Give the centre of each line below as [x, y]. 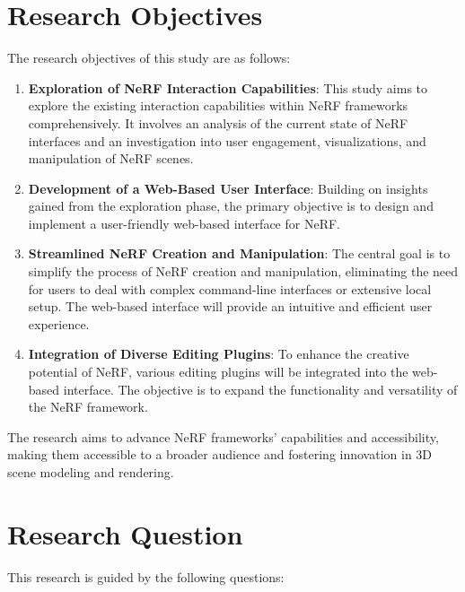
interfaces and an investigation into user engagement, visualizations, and [227, 140]
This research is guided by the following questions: [146, 576]
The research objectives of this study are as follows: [149, 58]
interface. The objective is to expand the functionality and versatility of [260, 389]
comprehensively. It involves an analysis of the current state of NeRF [218, 122]
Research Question [125, 533]
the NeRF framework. [88, 407]
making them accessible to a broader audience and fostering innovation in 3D [220, 454]
